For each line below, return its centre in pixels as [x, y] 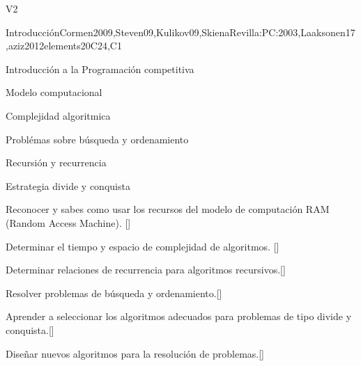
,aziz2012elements [43, 46]
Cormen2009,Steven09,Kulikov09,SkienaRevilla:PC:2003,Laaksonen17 [207, 32]
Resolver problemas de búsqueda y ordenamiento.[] [114, 293]
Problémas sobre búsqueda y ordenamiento [97, 139]
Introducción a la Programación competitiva [100, 69]
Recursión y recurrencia [56, 162]
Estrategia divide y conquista [68, 185]
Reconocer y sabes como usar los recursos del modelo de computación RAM [168, 209]
